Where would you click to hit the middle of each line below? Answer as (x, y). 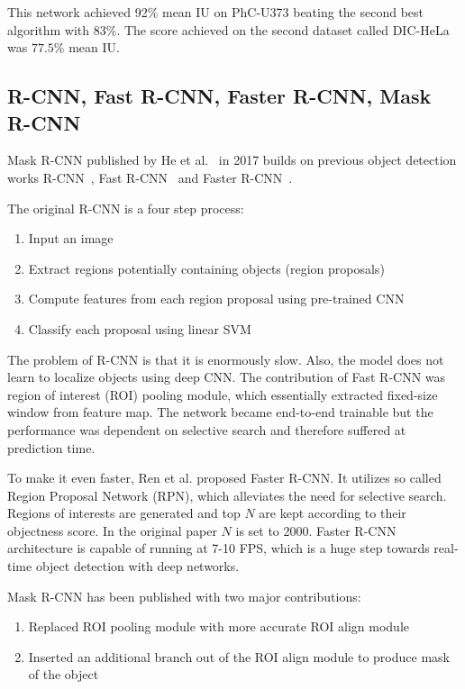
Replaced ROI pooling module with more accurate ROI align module (219, 626)
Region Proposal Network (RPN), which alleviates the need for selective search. (227, 495)
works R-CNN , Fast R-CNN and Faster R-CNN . (150, 177)
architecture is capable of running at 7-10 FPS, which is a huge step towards (219, 548)
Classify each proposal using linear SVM (140, 328)
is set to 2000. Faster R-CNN (316, 530)
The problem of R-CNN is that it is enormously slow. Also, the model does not (226, 359)
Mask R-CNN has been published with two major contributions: (184, 596)
